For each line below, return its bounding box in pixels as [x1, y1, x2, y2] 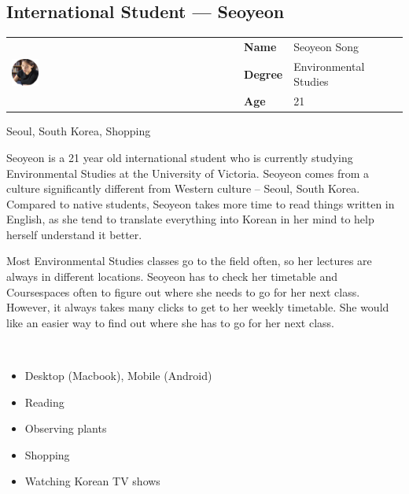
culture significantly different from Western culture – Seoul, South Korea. [6, 180, 360, 197]
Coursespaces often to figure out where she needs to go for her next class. [6, 283, 360, 300]
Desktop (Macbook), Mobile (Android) [24, 367, 212, 384]
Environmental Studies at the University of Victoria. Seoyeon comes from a [6, 164, 370, 181]
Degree [244, 65, 283, 82]
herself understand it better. [6, 226, 142, 242]
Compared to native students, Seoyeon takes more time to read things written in [6, 195, 395, 212]
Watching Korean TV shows [24, 473, 160, 489]
